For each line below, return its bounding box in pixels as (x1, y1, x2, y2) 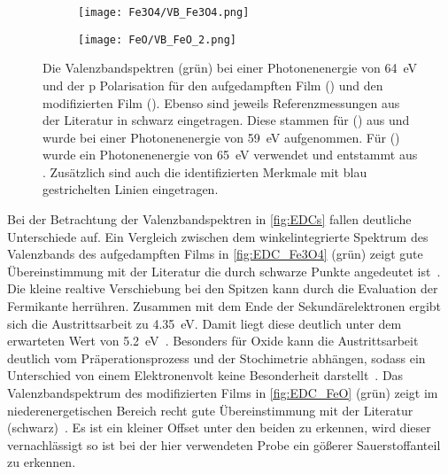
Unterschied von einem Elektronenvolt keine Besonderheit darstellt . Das (7, 366, 404, 385)
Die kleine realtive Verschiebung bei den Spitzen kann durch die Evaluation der (7, 279, 438, 298)
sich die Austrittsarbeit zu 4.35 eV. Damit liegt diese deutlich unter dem (7, 314, 402, 332)
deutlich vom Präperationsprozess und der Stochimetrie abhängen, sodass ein (7, 348, 426, 367)
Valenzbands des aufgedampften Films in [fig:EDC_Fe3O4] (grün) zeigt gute (7, 245, 423, 263)
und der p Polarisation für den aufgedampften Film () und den (42, 75, 383, 94)
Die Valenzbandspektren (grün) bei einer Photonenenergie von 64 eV (42, 58, 417, 77)
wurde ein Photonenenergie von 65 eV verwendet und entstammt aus (42, 145, 418, 164)
